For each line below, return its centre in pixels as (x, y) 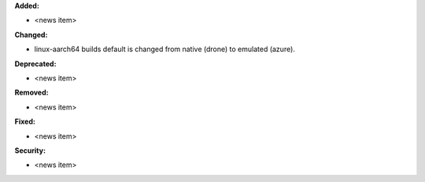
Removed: (31, 93)
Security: (30, 150)
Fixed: (25, 121)
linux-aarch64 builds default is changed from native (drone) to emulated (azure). (164, 49)
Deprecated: (35, 64)
